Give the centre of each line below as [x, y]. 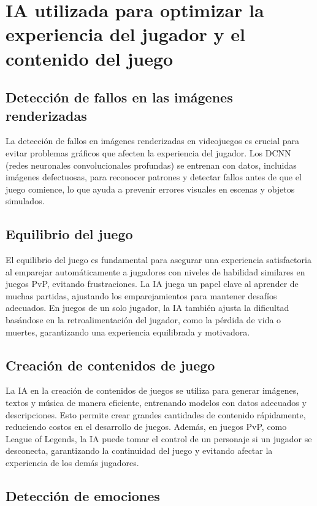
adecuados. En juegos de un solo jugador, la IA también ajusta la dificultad [147, 308]
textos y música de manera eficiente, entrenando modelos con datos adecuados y [156, 403]
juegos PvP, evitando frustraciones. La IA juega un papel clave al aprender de [152, 284]
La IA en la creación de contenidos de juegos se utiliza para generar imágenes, [152, 390]
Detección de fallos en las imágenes [119, 97]
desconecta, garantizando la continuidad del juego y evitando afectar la [139, 450]
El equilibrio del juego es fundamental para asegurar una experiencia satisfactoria [158, 260]
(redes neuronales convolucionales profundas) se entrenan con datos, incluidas [151, 165]
